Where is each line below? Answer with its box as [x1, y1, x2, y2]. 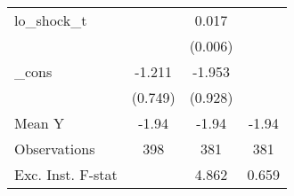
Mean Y [14, 113, 65, 133]
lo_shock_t [14, 10, 87, 30]
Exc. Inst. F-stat [14, 164, 118, 184]
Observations [14, 138, 95, 159]
